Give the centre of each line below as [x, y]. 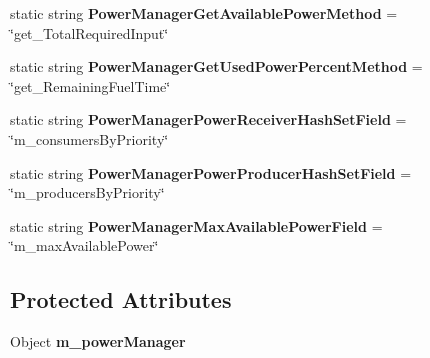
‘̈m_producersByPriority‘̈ [87, 192]
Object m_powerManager [98, 341]
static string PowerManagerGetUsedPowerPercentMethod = [216, 66]
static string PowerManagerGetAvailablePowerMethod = [204, 13]
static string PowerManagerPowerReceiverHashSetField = [208, 119]
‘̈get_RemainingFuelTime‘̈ [90, 85]
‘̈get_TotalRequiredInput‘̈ [89, 32]
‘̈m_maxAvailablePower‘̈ [84, 245]
